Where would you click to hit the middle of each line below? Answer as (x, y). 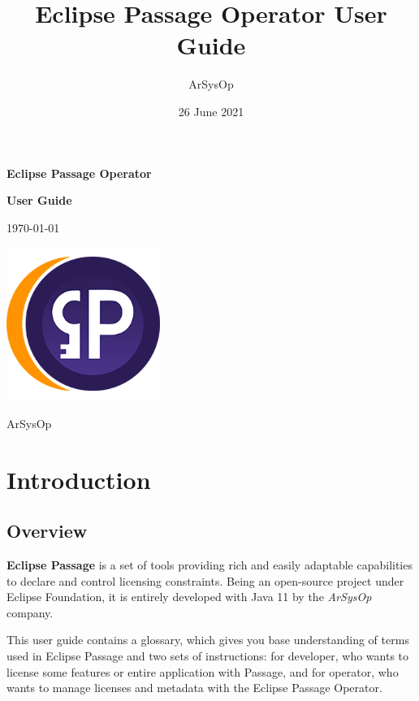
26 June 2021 (211, 111)
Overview (47, 531)
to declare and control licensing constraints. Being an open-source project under (205, 580)
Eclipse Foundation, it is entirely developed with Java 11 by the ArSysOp (189, 597)
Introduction (79, 479)
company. (30, 612)
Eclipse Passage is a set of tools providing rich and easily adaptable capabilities (209, 565)
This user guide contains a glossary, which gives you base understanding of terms (208, 640)
